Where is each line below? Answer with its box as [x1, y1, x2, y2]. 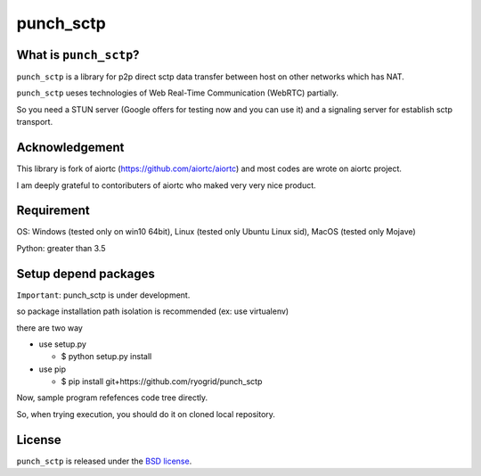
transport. [16, 117, 53, 127]
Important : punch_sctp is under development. [16, 290, 191, 300]
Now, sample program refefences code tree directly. [16, 392, 208, 403]
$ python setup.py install [61, 351, 152, 362]
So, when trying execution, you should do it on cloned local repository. [16, 408, 276, 419]
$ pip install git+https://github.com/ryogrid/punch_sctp [61, 376, 263, 387]
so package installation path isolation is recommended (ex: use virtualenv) [16, 306, 289, 316]
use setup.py [38, 339, 86, 349]
